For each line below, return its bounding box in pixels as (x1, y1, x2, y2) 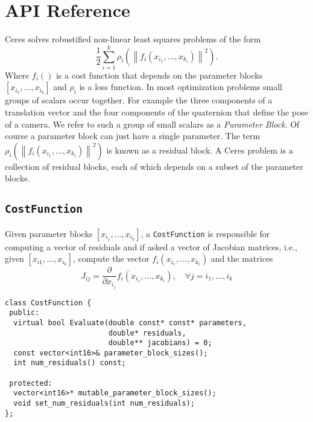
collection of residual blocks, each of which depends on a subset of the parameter (5, 160, 303, 172)
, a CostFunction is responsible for (141, 227, 270, 239)
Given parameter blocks (5, 227, 93, 239)
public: (9, 308, 40, 317)
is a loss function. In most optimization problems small (79, 80, 282, 93)
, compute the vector (72, 252, 150, 265)
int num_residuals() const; (13, 359, 126, 368)
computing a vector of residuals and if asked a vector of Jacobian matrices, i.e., (5, 240, 297, 253)
